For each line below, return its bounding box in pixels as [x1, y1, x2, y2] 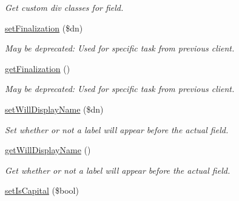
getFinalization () [5, 62, 70, 74]
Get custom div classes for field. [5, 1, 124, 13]
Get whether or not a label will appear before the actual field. [5, 163, 231, 176]
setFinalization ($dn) [5, 21, 83, 34]
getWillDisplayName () [5, 143, 91, 156]
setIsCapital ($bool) [5, 184, 79, 197]
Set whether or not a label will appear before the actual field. [5, 123, 229, 136]
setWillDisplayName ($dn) [5, 102, 104, 115]
